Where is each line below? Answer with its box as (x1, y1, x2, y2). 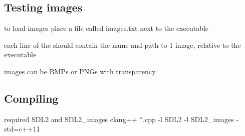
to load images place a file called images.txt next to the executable (4, 23, 209, 33)
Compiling (4, 90, 59, 106)
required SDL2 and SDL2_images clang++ (4, 114, 137, 124)
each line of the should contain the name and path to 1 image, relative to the (4, 39, 241, 50)
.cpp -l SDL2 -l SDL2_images (143, 114, 234, 124)
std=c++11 (4, 124, 40, 134)
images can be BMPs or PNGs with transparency (4, 66, 156, 76)
